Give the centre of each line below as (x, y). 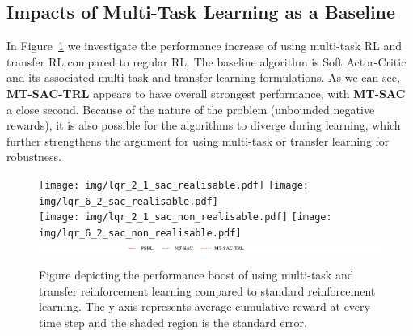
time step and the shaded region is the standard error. (173, 322)
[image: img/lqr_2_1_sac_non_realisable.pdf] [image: (185, 217)
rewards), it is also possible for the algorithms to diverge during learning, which (204, 125)
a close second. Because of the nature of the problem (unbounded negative (191, 109)
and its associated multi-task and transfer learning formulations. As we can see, (203, 77)
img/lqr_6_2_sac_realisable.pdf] (129, 201)
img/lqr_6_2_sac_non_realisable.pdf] (140, 233)
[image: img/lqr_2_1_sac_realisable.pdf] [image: (174, 185)
